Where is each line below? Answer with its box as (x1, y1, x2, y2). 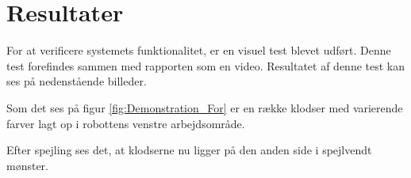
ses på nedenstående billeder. (6, 73, 147, 89)
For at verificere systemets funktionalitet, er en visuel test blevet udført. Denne (6, 42, 391, 59)
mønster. (6, 157, 49, 173)
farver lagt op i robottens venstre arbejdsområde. (6, 115, 245, 131)
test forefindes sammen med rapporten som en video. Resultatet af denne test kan (6, 57, 405, 74)
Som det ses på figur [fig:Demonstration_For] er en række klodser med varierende (6, 99, 403, 116)
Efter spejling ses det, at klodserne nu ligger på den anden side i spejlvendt (6, 142, 372, 158)
